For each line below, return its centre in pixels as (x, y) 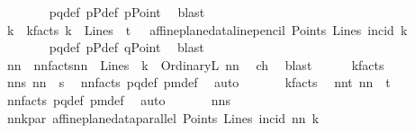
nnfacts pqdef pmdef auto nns (118, 99)
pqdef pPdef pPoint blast (127, 12)
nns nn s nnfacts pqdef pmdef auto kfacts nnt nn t (198, 82)
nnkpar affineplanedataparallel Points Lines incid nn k (163, 117)
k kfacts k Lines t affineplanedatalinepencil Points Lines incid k (207, 29)
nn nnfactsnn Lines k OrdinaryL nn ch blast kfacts (195, 64)
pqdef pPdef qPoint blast (126, 47)
